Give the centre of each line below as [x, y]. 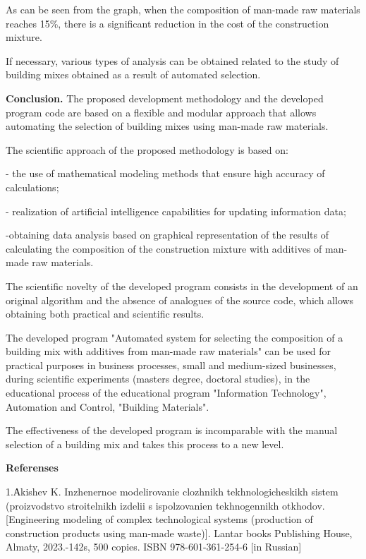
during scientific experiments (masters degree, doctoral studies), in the [158, 379]
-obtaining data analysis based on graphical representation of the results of [167, 235]
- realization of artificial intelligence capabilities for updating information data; [176, 211]
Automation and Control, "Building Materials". [108, 406]
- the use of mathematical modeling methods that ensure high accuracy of [165, 173]
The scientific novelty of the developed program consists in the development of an [182, 285]
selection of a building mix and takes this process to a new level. [145, 444]
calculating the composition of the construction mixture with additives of [164, 248]
